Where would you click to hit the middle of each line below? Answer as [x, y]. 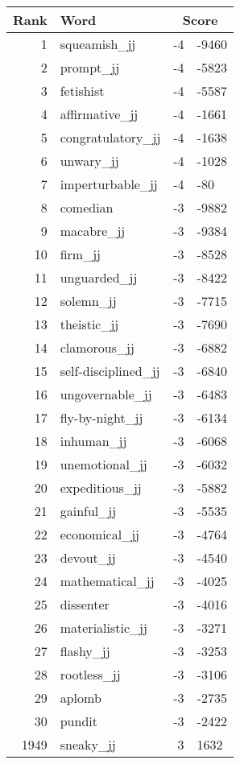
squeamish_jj [98, 44]
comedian [87, 207]
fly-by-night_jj [101, 417]
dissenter [85, 604]
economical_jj [99, 534]
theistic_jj [89, 324]
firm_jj [80, 254]
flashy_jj [85, 651]
